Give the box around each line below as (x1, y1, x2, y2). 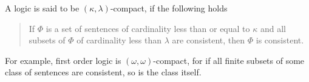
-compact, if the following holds (110, 2, 228, 14)
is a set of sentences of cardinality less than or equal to (46, 22, 250, 34)
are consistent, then (172, 34, 245, 46)
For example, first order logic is (5, 54, 121, 66)
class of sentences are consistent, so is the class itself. (5, 66, 202, 78)
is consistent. (256, 34, 304, 46)
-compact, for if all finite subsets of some (153, 54, 305, 66)
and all (260, 22, 286, 34)
